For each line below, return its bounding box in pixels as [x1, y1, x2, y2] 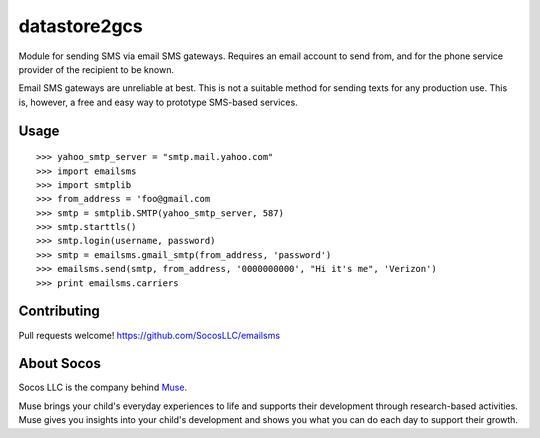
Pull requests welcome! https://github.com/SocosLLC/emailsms [18, 329, 280, 341]
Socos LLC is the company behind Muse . [18, 381, 188, 394]
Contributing [18, 303, 100, 320]
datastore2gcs [18, 15, 144, 37]
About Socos [18, 355, 102, 372]
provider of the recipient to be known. [18, 63, 175, 75]
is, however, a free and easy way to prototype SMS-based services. [18, 96, 299, 108]
